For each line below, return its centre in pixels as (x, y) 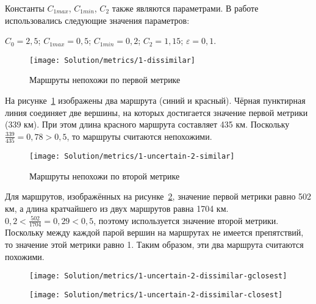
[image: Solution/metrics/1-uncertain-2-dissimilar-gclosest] (158, 276)
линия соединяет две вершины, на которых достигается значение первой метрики (156, 112)
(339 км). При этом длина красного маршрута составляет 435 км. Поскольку (147, 124)
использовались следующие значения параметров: (97, 20)
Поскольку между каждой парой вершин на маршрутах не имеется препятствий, (154, 232)
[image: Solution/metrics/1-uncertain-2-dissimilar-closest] (156, 295)
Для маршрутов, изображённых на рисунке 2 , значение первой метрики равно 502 (158, 196)
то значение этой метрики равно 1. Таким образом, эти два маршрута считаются (154, 244)
